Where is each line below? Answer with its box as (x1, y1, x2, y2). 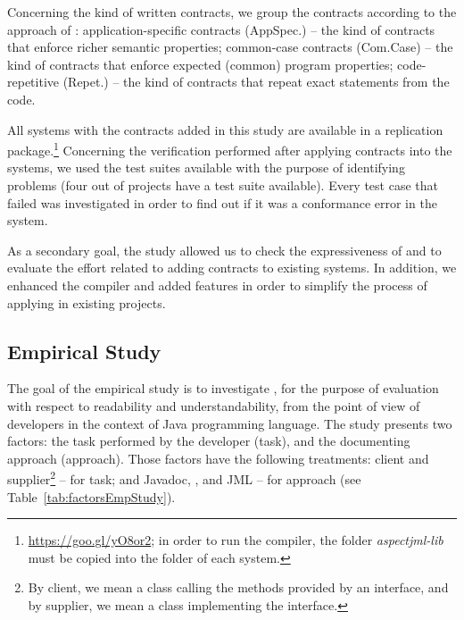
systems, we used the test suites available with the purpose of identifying (7, 158, 405, 177)
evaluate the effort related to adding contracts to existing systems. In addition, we (7, 258, 457, 277)
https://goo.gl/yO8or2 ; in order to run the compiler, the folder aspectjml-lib (28, 531, 443, 549)
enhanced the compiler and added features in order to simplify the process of (7, 275, 427, 294)
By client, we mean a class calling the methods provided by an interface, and (28, 578, 449, 597)
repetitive (7, 72, 59, 91)
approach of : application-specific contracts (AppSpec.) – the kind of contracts (7, 20, 435, 38)
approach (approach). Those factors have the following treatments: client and (7, 448, 429, 467)
